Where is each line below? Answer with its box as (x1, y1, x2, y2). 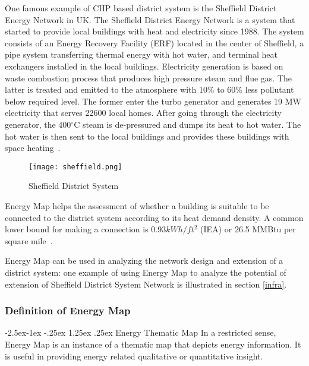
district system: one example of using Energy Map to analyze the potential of (5, 266, 286, 278)
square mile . (5, 234, 53, 247)
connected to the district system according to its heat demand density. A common (5, 211, 304, 223)
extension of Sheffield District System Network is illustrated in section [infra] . (5, 277, 287, 290)
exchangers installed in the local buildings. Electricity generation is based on (5, 59, 283, 72)
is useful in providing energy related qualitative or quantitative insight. (5, 349, 263, 362)
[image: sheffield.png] (29, 162, 122, 171)
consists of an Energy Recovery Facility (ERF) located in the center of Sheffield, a (5, 36, 304, 49)
